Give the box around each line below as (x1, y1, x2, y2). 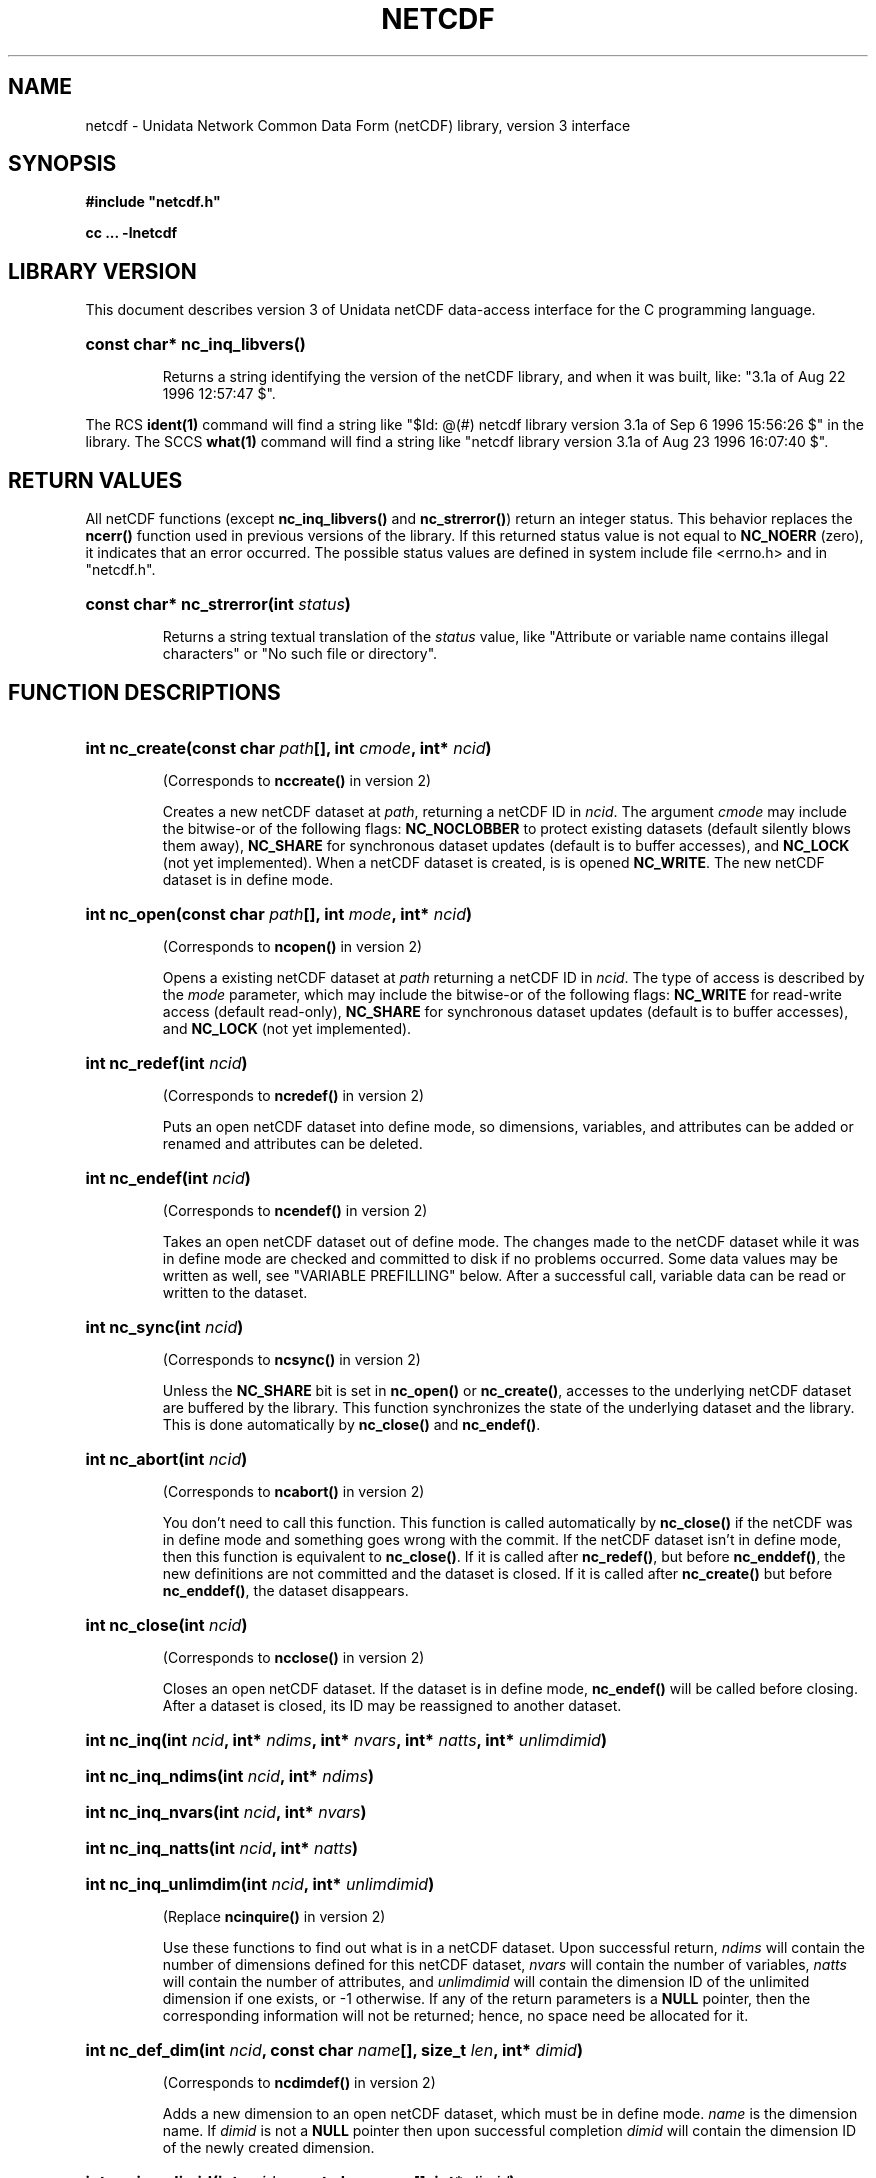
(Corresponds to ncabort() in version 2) (162, 1482, 425, 1500)
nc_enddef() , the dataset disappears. (162, 1581, 409, 1599)
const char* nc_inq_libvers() (85, 334, 306, 355)
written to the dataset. (162, 1283, 308, 1301)
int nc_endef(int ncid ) (85, 1167, 251, 1188)
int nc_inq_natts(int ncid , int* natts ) (85, 1837, 359, 1858)
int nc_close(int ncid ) (85, 1614, 248, 1635)
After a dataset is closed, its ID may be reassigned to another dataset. (162, 1696, 622, 1714)
